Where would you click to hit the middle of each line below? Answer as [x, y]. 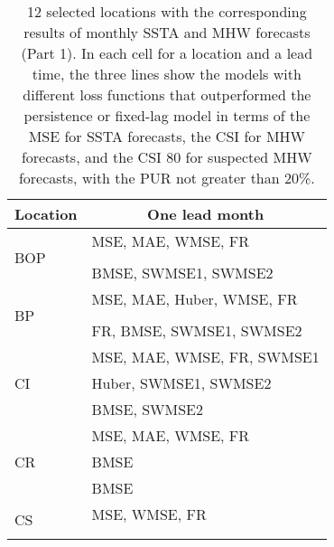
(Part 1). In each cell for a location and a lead [167, 53]
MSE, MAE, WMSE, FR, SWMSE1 [205, 357]
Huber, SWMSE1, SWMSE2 [181, 383]
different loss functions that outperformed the [167, 94]
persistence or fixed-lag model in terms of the [167, 115]
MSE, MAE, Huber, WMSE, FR [195, 299]
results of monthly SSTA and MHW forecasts [167, 32]
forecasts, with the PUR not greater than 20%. [167, 178]
